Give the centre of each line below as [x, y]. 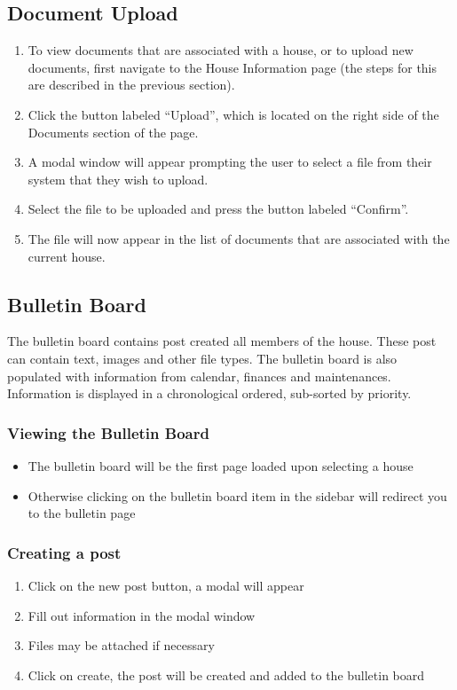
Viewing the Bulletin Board [108, 432]
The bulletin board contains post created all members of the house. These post [222, 341]
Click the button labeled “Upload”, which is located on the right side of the [233, 114]
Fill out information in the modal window [142, 615]
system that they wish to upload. [118, 179]
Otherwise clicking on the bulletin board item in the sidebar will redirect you [237, 495]
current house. [67, 256]
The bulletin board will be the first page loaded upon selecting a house [221, 465]
